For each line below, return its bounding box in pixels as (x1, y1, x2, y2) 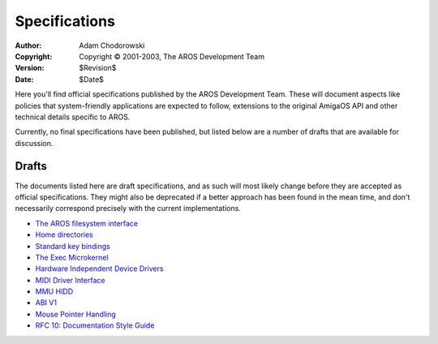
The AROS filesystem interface (35, 218, 139, 228)
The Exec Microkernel (35, 252, 109, 262)
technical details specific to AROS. (15, 112, 131, 122)
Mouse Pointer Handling (35, 309, 117, 319)
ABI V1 (35, 298, 57, 307)
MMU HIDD (35, 286, 74, 296)
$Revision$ (79, 63, 117, 73)
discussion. (15, 138, 54, 148)
